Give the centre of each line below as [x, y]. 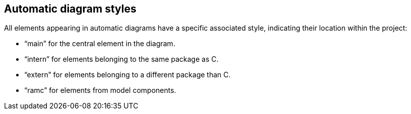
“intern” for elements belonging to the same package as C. [121, 59]
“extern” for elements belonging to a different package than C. [127, 75]
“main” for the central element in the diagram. [100, 44]
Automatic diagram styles [70, 9]
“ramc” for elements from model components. [100, 90]
